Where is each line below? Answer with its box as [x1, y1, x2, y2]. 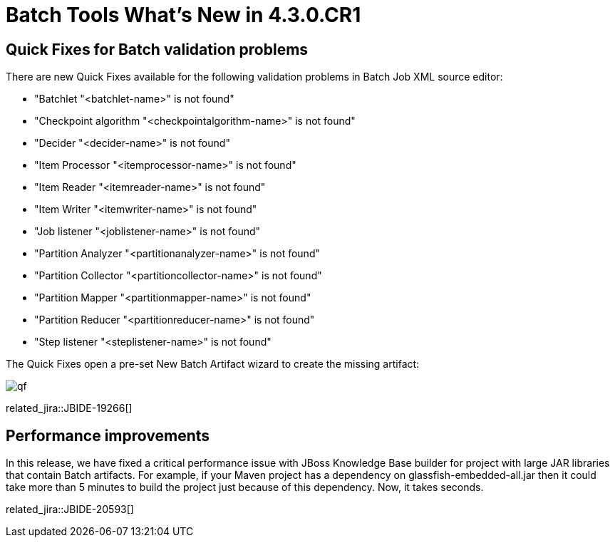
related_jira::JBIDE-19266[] [6, 402, 133, 415]
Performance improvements [6, 426, 210, 445]
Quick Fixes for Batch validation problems [6, 40, 309, 58]
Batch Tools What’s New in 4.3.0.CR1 [6, 3, 361, 27]
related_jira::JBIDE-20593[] [6, 503, 134, 516]
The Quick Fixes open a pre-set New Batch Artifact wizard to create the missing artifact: [6, 358, 420, 371]
